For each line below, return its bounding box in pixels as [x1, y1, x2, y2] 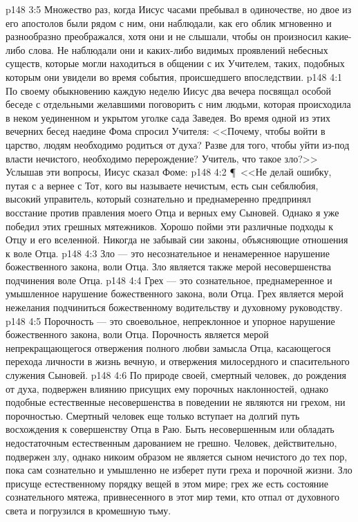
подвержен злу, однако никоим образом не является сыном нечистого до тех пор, [6, 449, 348, 463]
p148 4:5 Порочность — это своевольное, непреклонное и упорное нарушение [6, 313, 335, 328]
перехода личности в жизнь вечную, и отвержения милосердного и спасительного [6, 354, 350, 369]
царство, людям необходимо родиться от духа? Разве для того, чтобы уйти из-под [6, 137, 350, 151]
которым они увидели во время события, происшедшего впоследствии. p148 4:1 [6, 69, 343, 84]
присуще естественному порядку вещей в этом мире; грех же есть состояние [6, 476, 329, 490]
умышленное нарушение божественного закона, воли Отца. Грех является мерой [6, 286, 344, 301]
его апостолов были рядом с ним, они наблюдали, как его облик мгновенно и [6, 15, 332, 30]
